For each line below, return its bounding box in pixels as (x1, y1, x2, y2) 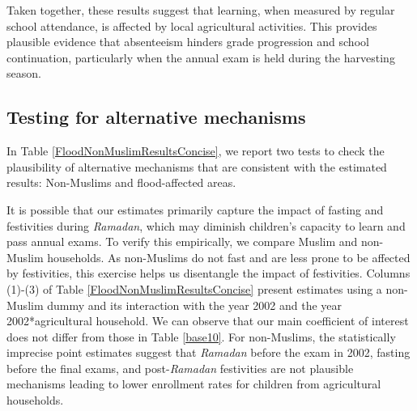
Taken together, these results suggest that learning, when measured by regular (6, 2, 395, 18)
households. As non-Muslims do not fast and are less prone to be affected (47, 248, 411, 265)
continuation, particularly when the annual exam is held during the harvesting (6, 49, 395, 66)
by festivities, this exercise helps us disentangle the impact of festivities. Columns (6, 265, 411, 282)
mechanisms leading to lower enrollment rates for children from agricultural (6, 375, 381, 392)
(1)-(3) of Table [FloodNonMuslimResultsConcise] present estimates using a (6, 280, 382, 297)
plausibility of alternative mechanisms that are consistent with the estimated (6, 158, 387, 175)
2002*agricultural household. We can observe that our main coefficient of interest (6, 312, 409, 329)
